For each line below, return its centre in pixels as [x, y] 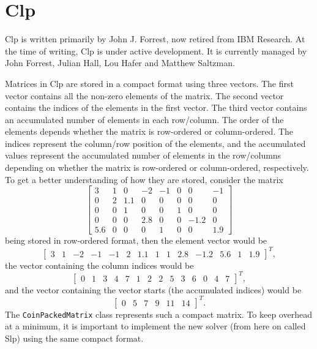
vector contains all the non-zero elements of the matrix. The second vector [144, 95]
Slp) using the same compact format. [74, 338]
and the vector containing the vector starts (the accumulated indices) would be [153, 289]
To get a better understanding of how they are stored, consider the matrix [144, 179]
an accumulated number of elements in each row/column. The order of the [144, 119]
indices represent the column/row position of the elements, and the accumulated [155, 143]
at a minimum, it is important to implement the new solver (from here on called [155, 326]
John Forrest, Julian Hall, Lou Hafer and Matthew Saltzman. [120, 63]
